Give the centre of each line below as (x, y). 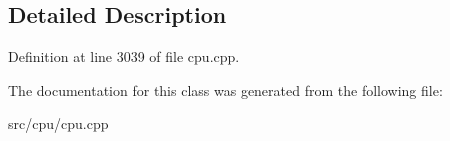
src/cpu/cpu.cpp (58, 123)
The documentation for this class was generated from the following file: (225, 89)
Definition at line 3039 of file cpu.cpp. (124, 56)
